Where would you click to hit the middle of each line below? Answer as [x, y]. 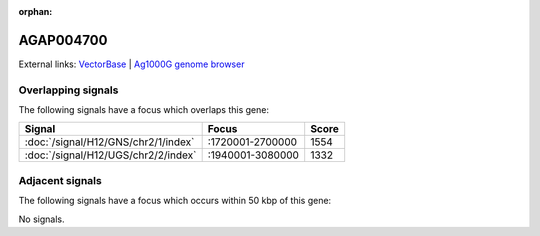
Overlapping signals [68, 90]
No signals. [41, 219]
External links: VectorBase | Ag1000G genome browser [131, 64]
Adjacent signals [60, 180]
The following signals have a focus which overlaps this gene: [144, 110]
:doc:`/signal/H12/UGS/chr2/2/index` [110, 155]
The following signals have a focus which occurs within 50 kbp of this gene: [175, 201]
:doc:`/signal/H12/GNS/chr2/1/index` [109, 142]
